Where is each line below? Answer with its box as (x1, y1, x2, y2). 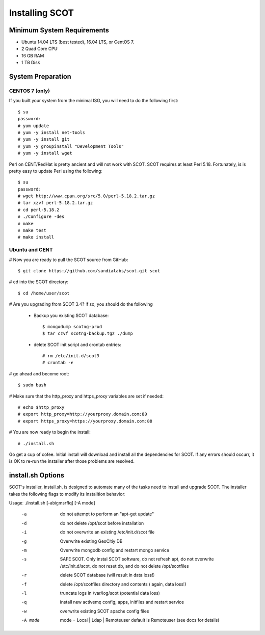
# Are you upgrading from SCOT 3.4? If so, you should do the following (9, 301, 153, 307)
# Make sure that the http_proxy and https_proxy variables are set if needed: (9, 393, 164, 399)
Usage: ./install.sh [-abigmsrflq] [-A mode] (9, 500, 95, 506)
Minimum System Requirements (9, 26, 109, 34)
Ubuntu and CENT (9, 246, 53, 253)
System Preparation (9, 73, 71, 81)
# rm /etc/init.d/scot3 (42, 353, 100, 359)
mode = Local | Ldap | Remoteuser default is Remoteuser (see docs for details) (60, 617, 220, 623)
